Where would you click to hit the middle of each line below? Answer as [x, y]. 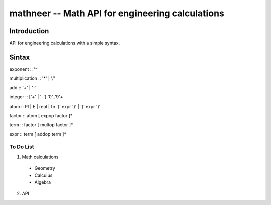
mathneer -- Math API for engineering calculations [117, 13]
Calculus [43, 175]
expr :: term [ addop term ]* [38, 134]
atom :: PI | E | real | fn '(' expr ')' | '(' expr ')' [55, 106]
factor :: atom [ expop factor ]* [41, 115]
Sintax [20, 57]
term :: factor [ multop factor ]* [41, 125]
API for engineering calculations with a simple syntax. [65, 43]
